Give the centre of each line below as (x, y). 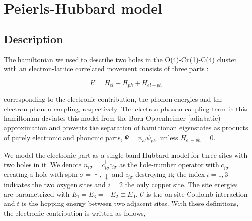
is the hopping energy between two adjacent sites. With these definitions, (130, 203)
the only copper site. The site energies (181, 184)
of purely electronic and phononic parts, (63, 137)
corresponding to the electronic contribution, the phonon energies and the (113, 99)
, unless (167, 137)
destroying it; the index (170, 174)
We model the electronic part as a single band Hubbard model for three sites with (126, 155)
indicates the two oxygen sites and (55, 184)
